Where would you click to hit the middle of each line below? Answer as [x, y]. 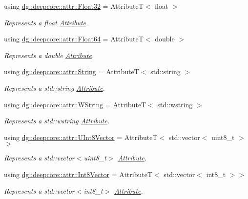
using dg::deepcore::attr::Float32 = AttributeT [74, 6]
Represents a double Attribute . [49, 55]
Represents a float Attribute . [46, 22]
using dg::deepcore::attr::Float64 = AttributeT [74, 39]
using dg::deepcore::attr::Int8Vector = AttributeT [78, 174]
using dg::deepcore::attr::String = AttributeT [72, 71]
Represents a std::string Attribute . [54, 88]
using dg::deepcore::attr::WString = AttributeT [75, 104]
